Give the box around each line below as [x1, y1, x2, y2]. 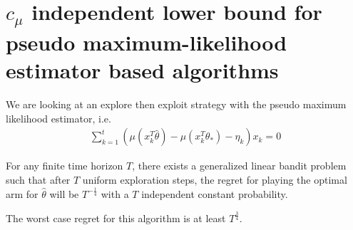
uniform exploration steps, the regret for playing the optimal [82, 172, 347, 187]
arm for [6, 186, 39, 201]
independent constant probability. [141, 186, 288, 201]
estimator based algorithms [6, 56, 279, 85]
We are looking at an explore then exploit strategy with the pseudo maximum [6, 97, 347, 112]
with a [101, 186, 129, 201]
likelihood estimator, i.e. [6, 110, 111, 125]
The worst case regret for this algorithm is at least [6, 210, 226, 225]
